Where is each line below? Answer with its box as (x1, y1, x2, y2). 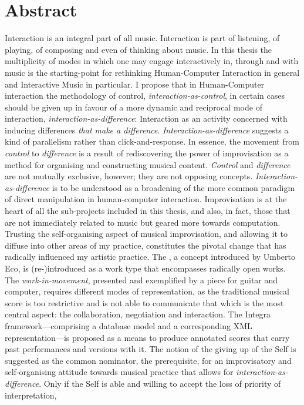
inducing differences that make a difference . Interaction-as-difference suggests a (5, 123, 289, 136)
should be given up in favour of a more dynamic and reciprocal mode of (5, 101, 262, 113)
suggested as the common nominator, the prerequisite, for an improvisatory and (5, 354, 292, 366)
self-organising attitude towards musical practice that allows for (5, 366, 234, 378)
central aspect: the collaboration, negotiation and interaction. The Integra (5, 308, 271, 320)
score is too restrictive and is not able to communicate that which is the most (5, 296, 284, 309)
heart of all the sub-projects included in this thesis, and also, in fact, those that (5, 205, 291, 217)
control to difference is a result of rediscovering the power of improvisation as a (5, 147, 289, 159)
